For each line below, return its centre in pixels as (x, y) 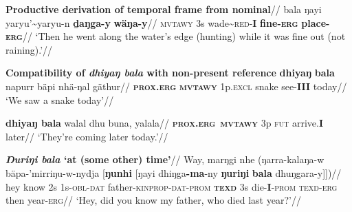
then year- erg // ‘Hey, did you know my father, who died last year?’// (153, 200)
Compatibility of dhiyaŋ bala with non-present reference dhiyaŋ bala (170, 73)
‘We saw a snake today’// (60, 99)
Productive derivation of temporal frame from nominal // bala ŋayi (164, 9)
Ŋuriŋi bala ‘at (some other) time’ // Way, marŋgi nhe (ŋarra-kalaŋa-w (165, 159)
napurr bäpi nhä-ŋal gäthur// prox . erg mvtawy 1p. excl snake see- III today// (176, 86)
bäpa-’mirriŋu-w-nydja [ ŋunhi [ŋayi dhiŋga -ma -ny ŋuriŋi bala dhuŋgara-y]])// (174, 172)
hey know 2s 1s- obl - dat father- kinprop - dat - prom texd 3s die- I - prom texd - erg (172, 186)
